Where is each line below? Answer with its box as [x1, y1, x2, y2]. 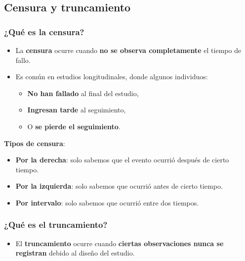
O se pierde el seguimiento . [27, 121, 121, 131]
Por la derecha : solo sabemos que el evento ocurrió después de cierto [15, 155, 229, 165]
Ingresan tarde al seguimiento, [27, 104, 126, 115]
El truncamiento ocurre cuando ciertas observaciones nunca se [15, 238, 224, 248]
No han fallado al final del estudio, [27, 88, 139, 98]
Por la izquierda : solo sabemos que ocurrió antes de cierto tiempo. [15, 181, 223, 191]
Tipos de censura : [4, 138, 65, 148]
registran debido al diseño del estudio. [15, 248, 135, 258]
